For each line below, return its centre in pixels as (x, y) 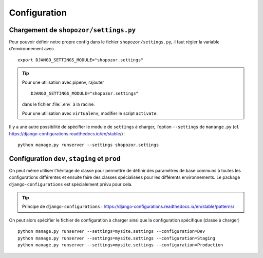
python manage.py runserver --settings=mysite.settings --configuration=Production (121, 245)
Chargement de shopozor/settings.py (72, 30)
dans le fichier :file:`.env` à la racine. (58, 104)
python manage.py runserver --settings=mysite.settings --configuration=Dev (112, 231)
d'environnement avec (31, 49)
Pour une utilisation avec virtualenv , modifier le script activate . (90, 113)
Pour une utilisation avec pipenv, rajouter (63, 82)
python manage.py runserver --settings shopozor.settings (88, 145)
